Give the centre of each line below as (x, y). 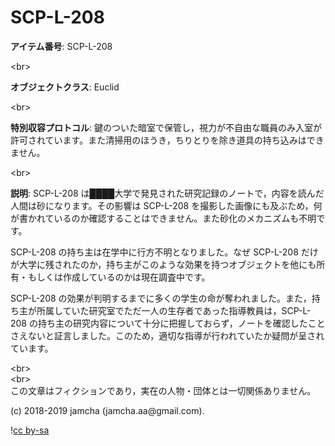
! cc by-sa (30, 430)
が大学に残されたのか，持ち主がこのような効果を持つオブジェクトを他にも (163, 264)
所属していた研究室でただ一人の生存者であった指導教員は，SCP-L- (174, 310)
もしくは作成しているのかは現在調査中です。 (119, 277)
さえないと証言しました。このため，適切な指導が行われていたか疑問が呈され (167, 335)
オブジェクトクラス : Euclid (65, 87)
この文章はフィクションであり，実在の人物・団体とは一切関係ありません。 (163, 390)
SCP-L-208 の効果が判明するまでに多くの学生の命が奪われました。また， (161, 298)
